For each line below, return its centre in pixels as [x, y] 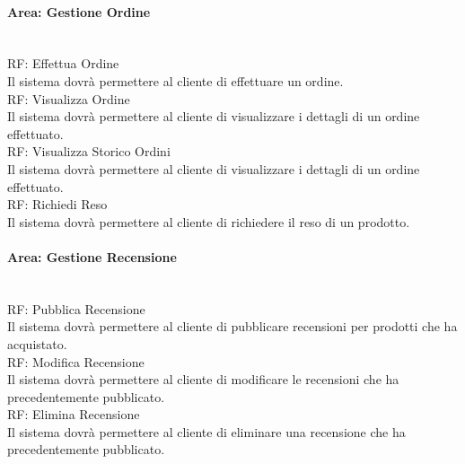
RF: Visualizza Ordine [69, 98]
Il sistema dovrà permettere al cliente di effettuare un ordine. [175, 80]
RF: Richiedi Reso [57, 204]
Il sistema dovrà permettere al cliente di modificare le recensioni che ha [203, 379]
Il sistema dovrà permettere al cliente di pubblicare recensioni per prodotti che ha [232, 326]
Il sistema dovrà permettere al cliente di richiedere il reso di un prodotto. [209, 221]
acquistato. [37, 343]
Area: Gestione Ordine [79, 11]
